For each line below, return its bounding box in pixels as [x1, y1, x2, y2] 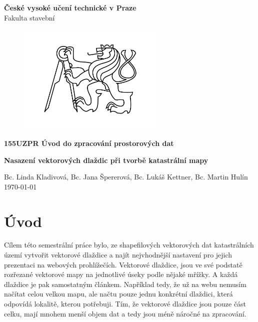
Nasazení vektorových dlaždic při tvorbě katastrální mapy [4, 154, 208, 165]
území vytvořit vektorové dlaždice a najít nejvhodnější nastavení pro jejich [4, 249, 232, 260]
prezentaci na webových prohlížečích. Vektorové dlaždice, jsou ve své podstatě [4, 259, 242, 269]
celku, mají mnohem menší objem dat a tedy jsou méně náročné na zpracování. [4, 308, 246, 318]
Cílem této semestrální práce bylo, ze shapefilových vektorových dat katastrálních [4, 239, 254, 250]
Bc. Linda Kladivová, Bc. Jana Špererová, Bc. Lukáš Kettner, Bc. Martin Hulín [4, 171, 248, 182]
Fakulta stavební [4, 12, 55, 22]
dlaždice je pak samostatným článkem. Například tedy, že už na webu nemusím [4, 278, 246, 289]
